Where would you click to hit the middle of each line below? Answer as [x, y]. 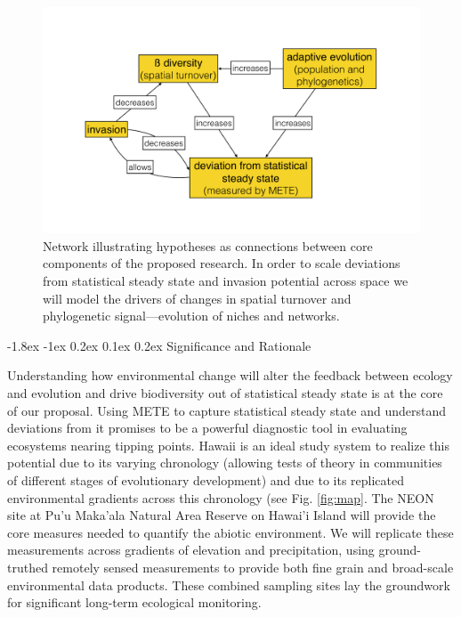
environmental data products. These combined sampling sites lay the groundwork [229, 585]
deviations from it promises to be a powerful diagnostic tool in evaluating [207, 428]
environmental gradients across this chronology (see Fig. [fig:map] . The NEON [221, 497]
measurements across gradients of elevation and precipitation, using [191, 550]
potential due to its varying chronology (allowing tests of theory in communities [225, 463]
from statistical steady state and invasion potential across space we [226, 281]
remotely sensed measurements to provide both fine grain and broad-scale [253, 567]
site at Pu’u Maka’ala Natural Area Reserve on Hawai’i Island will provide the [222, 515]
